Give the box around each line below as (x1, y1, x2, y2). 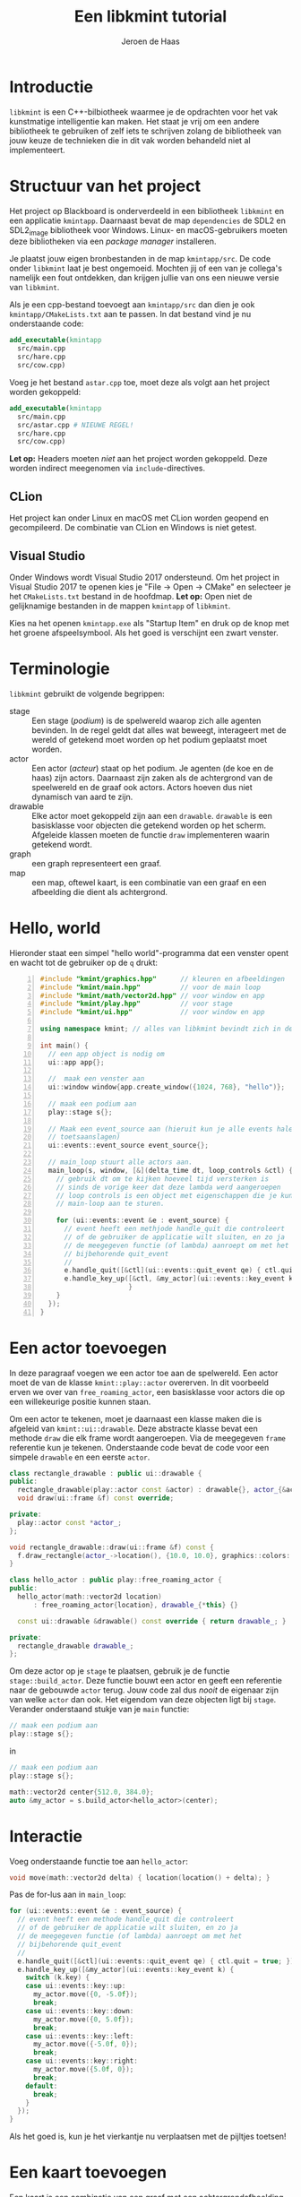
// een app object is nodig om (47, 1049, 165, 1058)
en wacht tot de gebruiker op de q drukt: (9, 957, 159, 968)
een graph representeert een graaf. (31, 857, 162, 868)
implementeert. (9, 144, 65, 155)
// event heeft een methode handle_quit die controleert (17, 1915, 235, 1924)
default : (25, 2081, 58, 2090)
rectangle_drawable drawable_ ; (17, 1641, 134, 1650)
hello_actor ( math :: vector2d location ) (17, 1592, 163, 1601)
